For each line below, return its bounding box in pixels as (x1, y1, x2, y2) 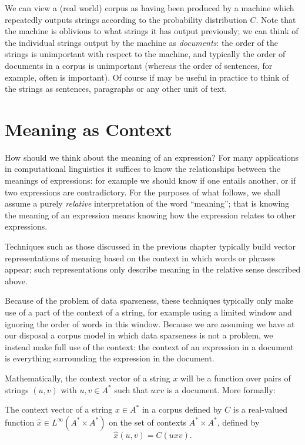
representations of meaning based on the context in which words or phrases (5, 251, 276, 264)
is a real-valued (233, 403, 288, 416)
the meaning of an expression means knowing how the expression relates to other (5, 208, 296, 221)
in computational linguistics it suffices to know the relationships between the (5, 162, 281, 175)
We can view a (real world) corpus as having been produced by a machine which (5, 2, 294, 14)
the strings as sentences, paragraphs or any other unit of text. (5, 82, 227, 95)
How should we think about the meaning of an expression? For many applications (5, 151, 299, 163)
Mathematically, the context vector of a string (5, 371, 170, 384)
